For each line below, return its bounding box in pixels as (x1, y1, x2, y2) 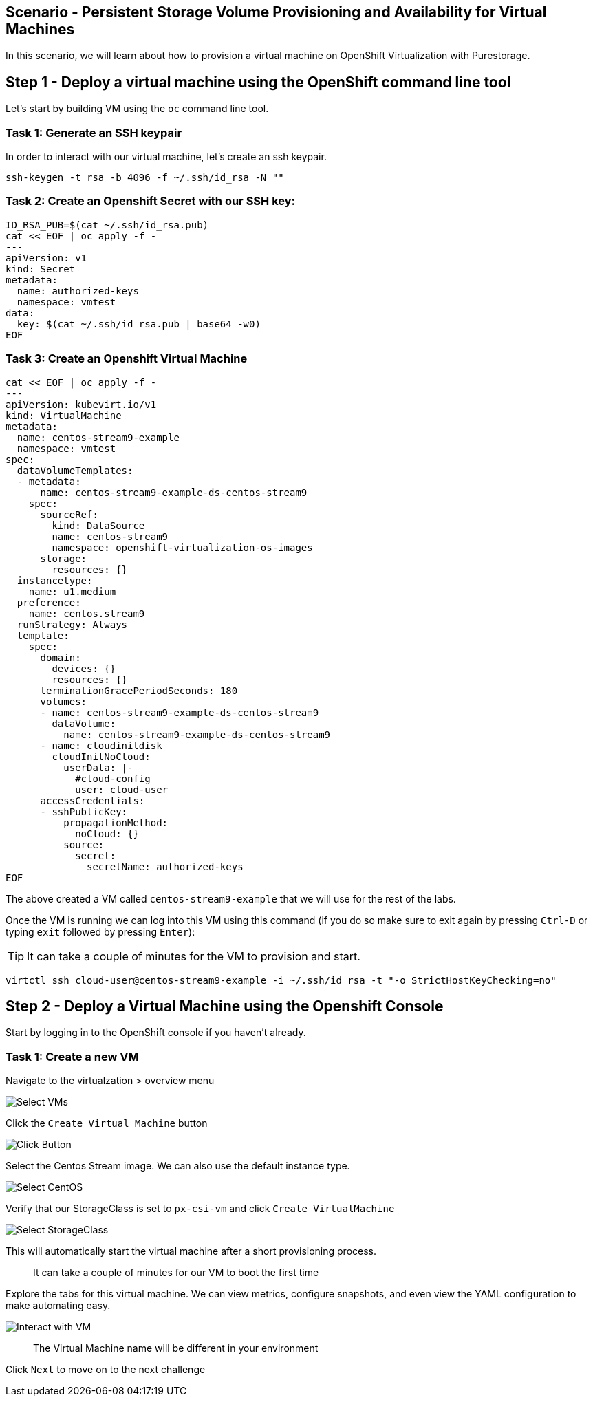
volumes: (40, 695, 87, 707)
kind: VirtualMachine (6, 409, 122, 421)
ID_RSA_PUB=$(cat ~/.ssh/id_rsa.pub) (6, 219, 209, 230)
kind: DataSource (52, 519, 145, 531)
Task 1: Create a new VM (6, 1049, 139, 1064)
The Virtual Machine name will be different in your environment (33, 1342, 319, 1355)
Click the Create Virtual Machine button (6, 1117, 208, 1130)
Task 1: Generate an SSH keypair (6, 125, 182, 140)
